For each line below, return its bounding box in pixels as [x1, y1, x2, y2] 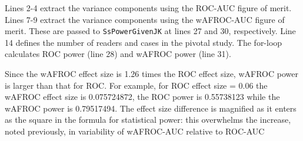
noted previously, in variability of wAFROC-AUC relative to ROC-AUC [5, 125, 265, 137]
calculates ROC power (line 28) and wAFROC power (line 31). [5, 48, 231, 60]
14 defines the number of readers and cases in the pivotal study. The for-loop [5, 36, 282, 48]
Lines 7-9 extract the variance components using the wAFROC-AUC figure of [5, 13, 285, 25]
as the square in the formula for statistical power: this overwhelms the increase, [5, 113, 291, 126]
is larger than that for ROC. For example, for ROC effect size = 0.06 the [5, 79, 268, 91]
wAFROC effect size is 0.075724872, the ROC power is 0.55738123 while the [5, 90, 280, 103]
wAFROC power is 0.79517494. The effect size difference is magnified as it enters [5, 102, 297, 114]
